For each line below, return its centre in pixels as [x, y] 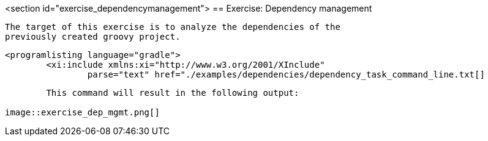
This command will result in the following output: [173, 93]
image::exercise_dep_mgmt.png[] [82, 112]
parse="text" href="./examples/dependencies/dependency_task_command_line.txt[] [286, 74]
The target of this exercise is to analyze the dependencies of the [173, 27]
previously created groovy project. [93, 37]
